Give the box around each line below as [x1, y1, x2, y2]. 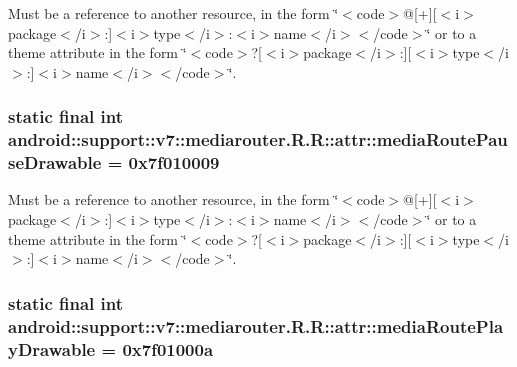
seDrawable [8, 150, 102, 175]
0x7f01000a [122, 336, 214, 361]
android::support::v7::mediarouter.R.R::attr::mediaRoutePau [8, 127, 508, 152]
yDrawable [8, 336, 96, 361]
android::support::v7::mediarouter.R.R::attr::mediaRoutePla [8, 313, 504, 338]
